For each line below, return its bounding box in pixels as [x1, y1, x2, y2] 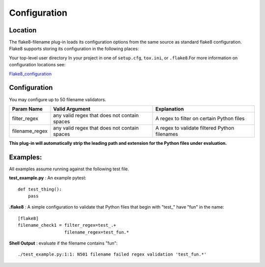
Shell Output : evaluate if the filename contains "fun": [9, 240, 118, 246]
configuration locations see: [9, 62, 66, 68]
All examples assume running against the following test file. [9, 166, 130, 172]
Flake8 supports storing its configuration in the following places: [9, 46, 139, 52]
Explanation [155, 106, 184, 112]
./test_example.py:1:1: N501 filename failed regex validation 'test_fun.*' [18, 252, 207, 257]
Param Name [12, 106, 43, 112]
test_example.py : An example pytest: [9, 175, 87, 181]
